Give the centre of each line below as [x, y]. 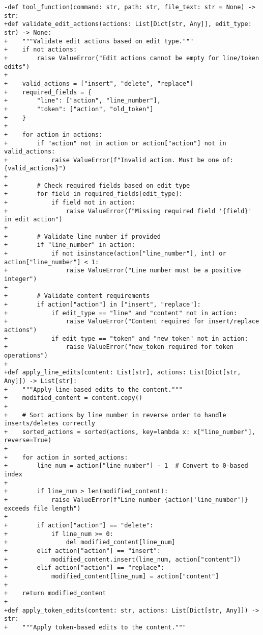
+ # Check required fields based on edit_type [97, 185]
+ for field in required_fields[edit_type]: [93, 194]
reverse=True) [28, 440]
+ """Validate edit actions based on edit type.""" [99, 41]
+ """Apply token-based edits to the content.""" [95, 627]
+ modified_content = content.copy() [74, 398]
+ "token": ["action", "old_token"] [79, 109]
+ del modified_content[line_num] [90, 542]
